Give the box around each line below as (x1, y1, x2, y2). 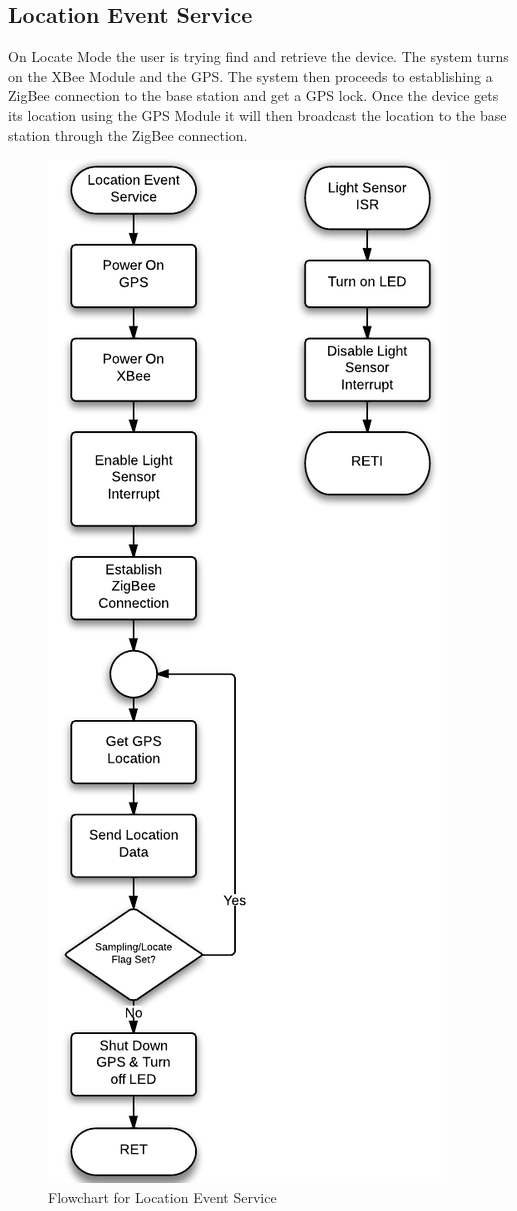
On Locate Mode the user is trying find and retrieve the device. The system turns (8, 46, 509, 67)
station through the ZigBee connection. (8, 124, 248, 145)
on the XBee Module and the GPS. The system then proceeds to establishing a (8, 65, 493, 86)
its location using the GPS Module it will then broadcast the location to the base (8, 104, 507, 125)
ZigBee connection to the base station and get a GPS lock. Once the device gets (8, 85, 499, 106)
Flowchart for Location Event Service (48, 1186, 277, 1207)
